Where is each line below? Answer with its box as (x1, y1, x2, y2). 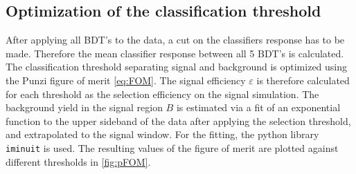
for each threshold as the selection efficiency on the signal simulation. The (6, 86, 319, 101)
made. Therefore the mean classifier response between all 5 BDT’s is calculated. (6, 46, 344, 60)
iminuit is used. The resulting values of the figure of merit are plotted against (6, 140, 339, 155)
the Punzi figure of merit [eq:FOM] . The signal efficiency (6, 72, 246, 87)
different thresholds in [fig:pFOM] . (6, 154, 151, 168)
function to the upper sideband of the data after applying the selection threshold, (6, 113, 351, 128)
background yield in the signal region (6, 100, 163, 115)
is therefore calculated (256, 72, 350, 87)
